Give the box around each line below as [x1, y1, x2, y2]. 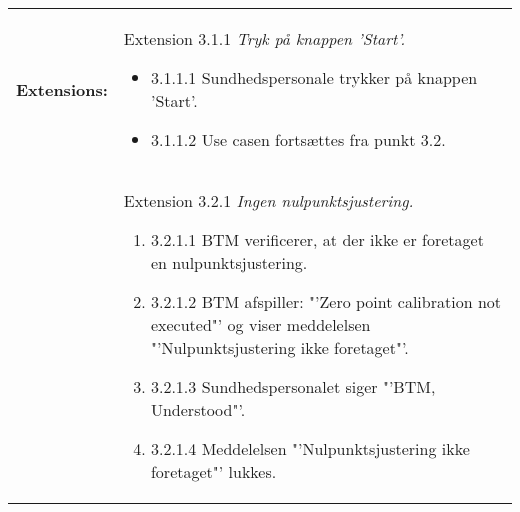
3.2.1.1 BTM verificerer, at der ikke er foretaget [150, 228, 484, 251]
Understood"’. [150, 398, 246, 421]
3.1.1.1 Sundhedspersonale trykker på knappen [150, 66, 478, 89]
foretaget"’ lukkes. [150, 460, 277, 483]
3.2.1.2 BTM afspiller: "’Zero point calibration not [150, 290, 502, 313]
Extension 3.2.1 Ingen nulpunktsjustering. [123, 189, 414, 212]
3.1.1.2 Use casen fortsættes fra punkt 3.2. [150, 128, 446, 151]
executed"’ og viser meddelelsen [150, 313, 371, 336]
